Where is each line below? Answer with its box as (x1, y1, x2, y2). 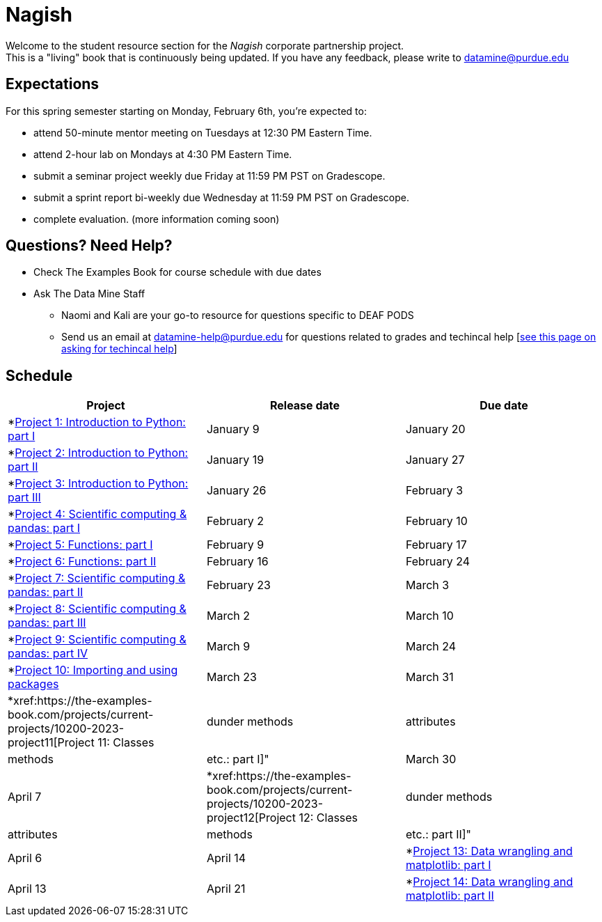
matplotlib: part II (405, 889, 494, 903)
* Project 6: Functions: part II (8, 554, 157, 569)
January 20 (405, 422, 466, 437)
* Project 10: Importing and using (8, 663, 178, 678)
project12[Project (206, 811, 296, 825)
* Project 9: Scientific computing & (8, 632, 187, 647)
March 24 (405, 639, 457, 654)
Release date (269, 398, 340, 413)
